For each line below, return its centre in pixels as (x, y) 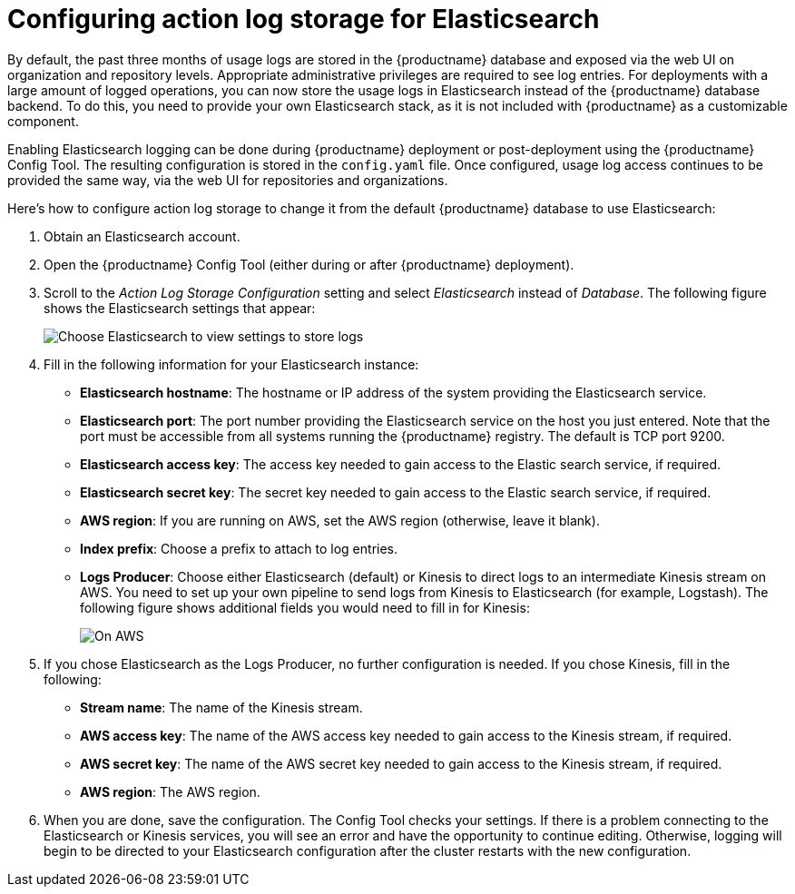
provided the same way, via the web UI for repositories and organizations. (228, 180)
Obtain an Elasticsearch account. (142, 236)
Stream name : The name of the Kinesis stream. (221, 707)
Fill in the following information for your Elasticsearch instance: (231, 364)
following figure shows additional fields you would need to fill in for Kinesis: (305, 607)
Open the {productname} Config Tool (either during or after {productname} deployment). (309, 264)
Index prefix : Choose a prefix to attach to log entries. (239, 548)
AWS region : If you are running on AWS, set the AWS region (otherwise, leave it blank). (340, 520)
